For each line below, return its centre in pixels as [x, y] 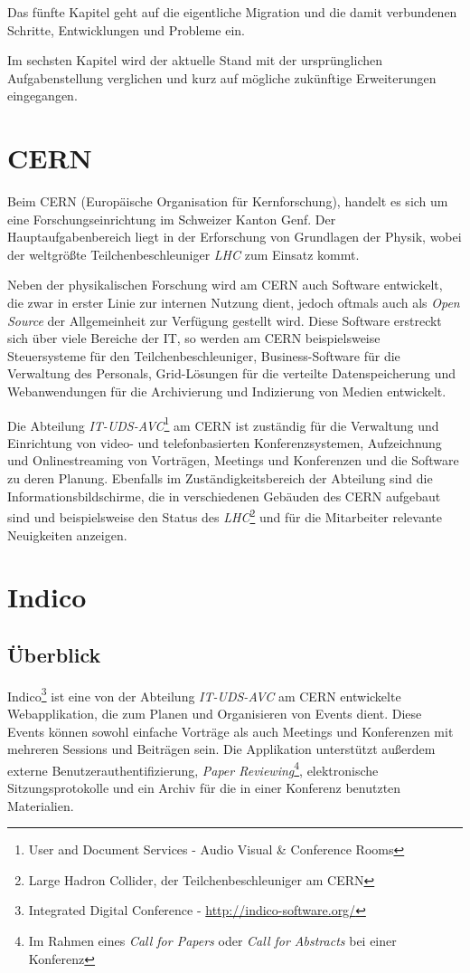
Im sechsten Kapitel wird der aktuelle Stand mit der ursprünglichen [195, 60]
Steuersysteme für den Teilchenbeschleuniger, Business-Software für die [204, 355]
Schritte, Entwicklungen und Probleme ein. [127, 29]
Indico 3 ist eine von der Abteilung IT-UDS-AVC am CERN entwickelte [204, 694]
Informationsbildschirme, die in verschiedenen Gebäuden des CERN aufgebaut [224, 496]
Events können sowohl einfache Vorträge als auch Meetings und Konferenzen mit [230, 731]
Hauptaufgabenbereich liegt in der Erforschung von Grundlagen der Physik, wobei [235, 237]
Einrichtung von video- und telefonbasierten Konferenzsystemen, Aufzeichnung [225, 442]
